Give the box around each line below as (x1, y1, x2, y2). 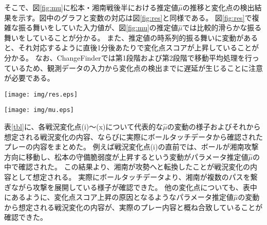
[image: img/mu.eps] (4, 106, 74, 114)
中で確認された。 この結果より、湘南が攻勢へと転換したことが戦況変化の (4, 161, 251, 172)
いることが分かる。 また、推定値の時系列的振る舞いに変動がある (40, 32, 258, 43)
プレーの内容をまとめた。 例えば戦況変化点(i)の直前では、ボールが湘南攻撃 (4, 141, 259, 152)
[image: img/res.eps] (4, 90, 78, 98)
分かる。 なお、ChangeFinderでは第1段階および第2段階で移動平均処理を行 (4, 52, 252, 63)
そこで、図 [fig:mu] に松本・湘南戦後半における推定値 (4, 2, 178, 12)
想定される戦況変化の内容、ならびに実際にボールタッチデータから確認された (4, 131, 263, 142)
